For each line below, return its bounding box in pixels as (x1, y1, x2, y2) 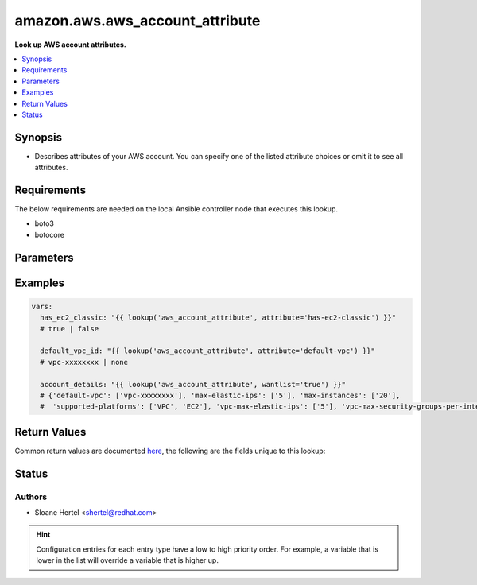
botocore (34, 230, 65, 239)
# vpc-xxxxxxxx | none (40, 358, 129, 366)
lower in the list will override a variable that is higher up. (36, 556, 219, 565)
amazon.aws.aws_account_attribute (14, 12, 261, 29)
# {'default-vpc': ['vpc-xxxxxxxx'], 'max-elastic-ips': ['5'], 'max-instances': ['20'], (40, 391, 401, 401)
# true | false (40, 324, 99, 333)
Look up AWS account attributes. (14, 40, 126, 49)
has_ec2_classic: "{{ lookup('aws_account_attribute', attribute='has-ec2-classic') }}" (40, 313, 397, 322)
